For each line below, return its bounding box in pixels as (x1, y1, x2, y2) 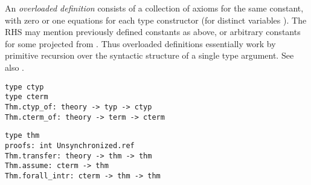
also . (5, 60, 24, 73)
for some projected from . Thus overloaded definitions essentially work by (5, 37, 276, 50)
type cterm (5, 92, 48, 102)
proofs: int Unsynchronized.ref (5, 141, 135, 150)
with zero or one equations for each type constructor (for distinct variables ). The (5, 13, 307, 26)
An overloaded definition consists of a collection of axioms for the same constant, (5, 2, 304, 14)
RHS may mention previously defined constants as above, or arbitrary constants (5, 25, 301, 38)
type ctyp (5, 82, 44, 91)
